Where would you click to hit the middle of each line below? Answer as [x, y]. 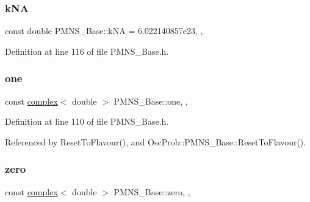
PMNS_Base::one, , [151, 101]
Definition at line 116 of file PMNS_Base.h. [87, 51]
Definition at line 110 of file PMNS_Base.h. [87, 121]
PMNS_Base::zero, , [152, 191]
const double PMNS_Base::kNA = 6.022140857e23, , [104, 31]
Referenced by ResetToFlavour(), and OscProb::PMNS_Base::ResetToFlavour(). [156, 141]
